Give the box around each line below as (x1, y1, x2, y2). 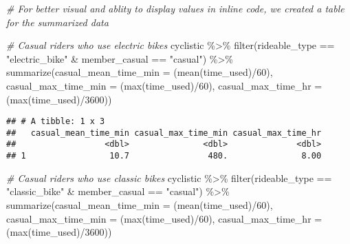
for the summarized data (6, 14, 109, 29)
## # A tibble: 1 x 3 (6, 116, 105, 127)
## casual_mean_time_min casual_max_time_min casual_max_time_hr (6, 128, 322, 138)
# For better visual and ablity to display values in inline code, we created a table (6, 1, 344, 15)
